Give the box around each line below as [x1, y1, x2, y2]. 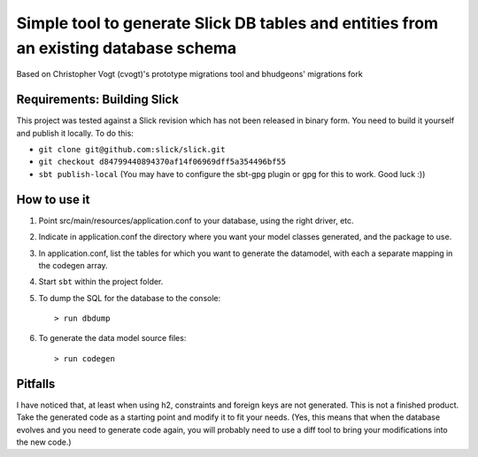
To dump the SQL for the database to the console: [38, 292, 221, 303]
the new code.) [16, 437, 72, 447]
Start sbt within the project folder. [38, 276, 164, 287]
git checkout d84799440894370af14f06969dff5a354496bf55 [38, 157, 287, 167]
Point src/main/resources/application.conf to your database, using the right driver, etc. [38, 215, 354, 226]
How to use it [16, 191, 90, 207]
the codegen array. [38, 259, 108, 270]
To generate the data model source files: [38, 333, 187, 344]
